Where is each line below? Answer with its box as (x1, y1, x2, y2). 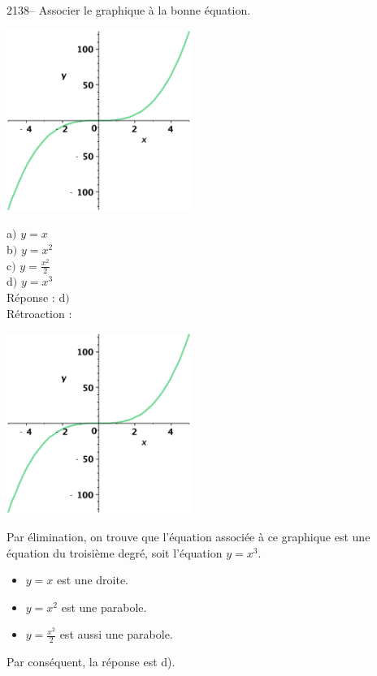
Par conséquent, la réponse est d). (6, 653, 175, 670)
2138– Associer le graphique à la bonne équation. (6, 2, 251, 18)
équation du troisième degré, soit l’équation (6, 544, 223, 561)
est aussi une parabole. (59, 626, 173, 643)
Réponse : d (6, 289, 66, 306)
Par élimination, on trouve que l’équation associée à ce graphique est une (6, 528, 370, 545)
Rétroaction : (6, 304, 72, 321)
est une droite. (57, 571, 129, 588)
